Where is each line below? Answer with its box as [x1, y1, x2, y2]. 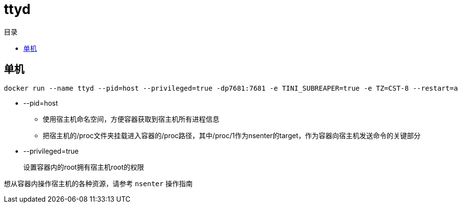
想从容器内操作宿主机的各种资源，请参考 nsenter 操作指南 [4, 179, 193, 188]
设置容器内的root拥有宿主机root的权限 [23, 162, 144, 171]
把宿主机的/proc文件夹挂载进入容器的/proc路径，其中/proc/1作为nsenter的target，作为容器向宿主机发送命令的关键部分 [43, 131, 421, 140]
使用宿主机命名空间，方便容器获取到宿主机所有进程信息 [43, 114, 219, 123]
